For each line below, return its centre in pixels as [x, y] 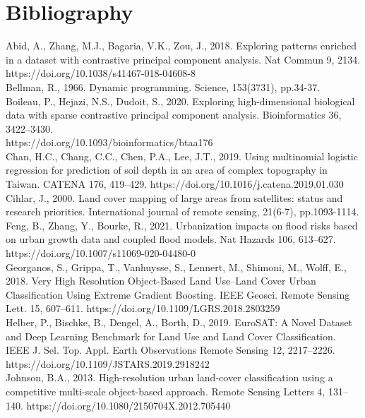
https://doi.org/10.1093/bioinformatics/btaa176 [109, 142]
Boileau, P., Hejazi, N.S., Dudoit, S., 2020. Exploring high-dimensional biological [180, 101]
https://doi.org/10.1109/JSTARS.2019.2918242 [108, 363]
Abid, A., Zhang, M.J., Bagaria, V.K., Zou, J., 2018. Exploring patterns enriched [181, 46]
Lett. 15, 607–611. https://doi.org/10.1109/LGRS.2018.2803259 [143, 308]
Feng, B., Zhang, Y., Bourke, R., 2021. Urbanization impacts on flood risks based [182, 225]
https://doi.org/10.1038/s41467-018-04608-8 [101, 73]
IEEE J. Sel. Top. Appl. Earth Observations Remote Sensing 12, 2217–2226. [170, 350]
